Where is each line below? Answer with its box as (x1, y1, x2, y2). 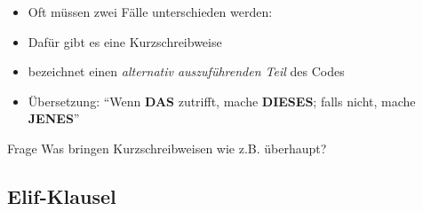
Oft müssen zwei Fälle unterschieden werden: (28, 3, 273, 20)
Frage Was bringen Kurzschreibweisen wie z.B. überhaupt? (7, 138, 327, 157)
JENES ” (28, 109, 80, 128)
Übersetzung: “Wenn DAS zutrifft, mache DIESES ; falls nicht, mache (28, 91, 416, 110)
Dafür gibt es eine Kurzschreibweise (28, 32, 222, 51)
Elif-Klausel (7, 182, 116, 209)
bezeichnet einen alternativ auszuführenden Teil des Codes (28, 62, 345, 81)
